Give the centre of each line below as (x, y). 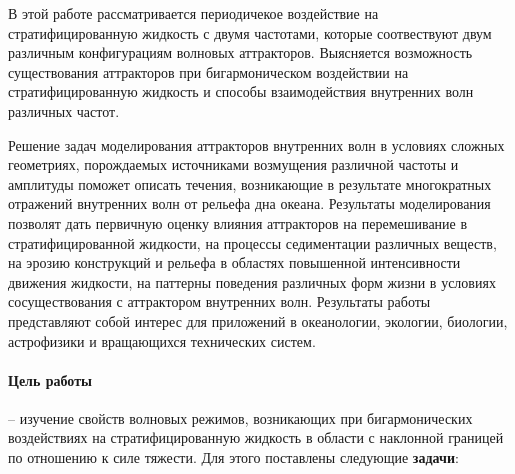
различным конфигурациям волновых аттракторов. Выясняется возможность (240, 52)
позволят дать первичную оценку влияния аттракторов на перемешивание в (238, 222)
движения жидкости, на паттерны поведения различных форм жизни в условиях (252, 281)
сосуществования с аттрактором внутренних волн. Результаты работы (219, 301)
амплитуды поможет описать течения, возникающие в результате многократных (250, 183)
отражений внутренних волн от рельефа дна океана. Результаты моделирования (249, 203)
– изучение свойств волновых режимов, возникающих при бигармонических (240, 417)
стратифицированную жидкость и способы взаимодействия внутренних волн (241, 91)
